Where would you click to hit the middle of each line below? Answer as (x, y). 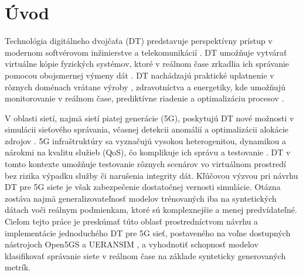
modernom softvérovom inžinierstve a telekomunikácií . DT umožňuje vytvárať (146, 52)
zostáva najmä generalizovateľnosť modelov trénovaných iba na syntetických (141, 198)
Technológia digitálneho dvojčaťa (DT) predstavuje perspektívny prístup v (139, 41)
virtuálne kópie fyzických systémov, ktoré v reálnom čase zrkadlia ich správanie (147, 64)
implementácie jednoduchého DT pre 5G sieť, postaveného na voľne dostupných (148, 232)
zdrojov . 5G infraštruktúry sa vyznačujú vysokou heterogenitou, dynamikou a (146, 140)
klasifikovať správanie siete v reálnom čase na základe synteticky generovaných (145, 255)
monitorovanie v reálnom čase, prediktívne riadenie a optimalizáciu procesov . (144, 98)
